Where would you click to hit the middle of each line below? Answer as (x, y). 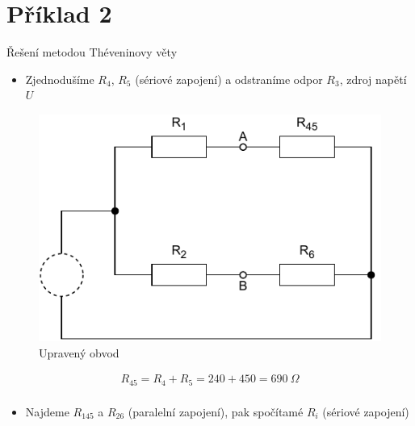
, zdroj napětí (373, 79)
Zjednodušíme (60, 79)
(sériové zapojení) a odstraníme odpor (229, 79)
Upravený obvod (79, 352)
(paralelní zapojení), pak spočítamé (216, 411)
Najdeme (47, 411)
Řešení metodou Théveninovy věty (92, 52)
